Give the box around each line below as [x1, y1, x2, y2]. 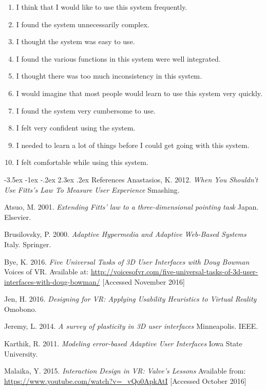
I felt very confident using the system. [16, 122, 136, 133]
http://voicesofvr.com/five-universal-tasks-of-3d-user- [91, 266, 258, 277]
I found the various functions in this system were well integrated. [16, 53, 221, 64]
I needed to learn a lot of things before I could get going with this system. [16, 139, 250, 150]
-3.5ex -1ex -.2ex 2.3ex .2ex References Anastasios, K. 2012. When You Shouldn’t [4, 174, 258, 184]
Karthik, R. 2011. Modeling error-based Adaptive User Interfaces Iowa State [4, 338, 242, 349]
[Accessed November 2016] [102, 276, 185, 287]
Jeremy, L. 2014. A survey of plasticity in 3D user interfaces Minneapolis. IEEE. [4, 321, 258, 331]
